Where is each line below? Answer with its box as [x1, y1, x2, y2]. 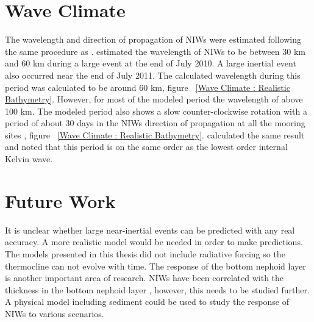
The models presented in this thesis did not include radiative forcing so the [5, 247, 285, 260]
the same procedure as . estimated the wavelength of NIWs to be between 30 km [5, 45, 306, 57]
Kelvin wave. [5, 152, 53, 165]
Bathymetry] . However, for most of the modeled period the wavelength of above [5, 93, 303, 106]
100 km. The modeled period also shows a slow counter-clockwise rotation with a [5, 104, 307, 117]
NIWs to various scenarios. [5, 307, 104, 320]
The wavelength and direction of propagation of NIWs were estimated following [5, 33, 301, 46]
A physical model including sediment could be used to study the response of [5, 295, 290, 308]
